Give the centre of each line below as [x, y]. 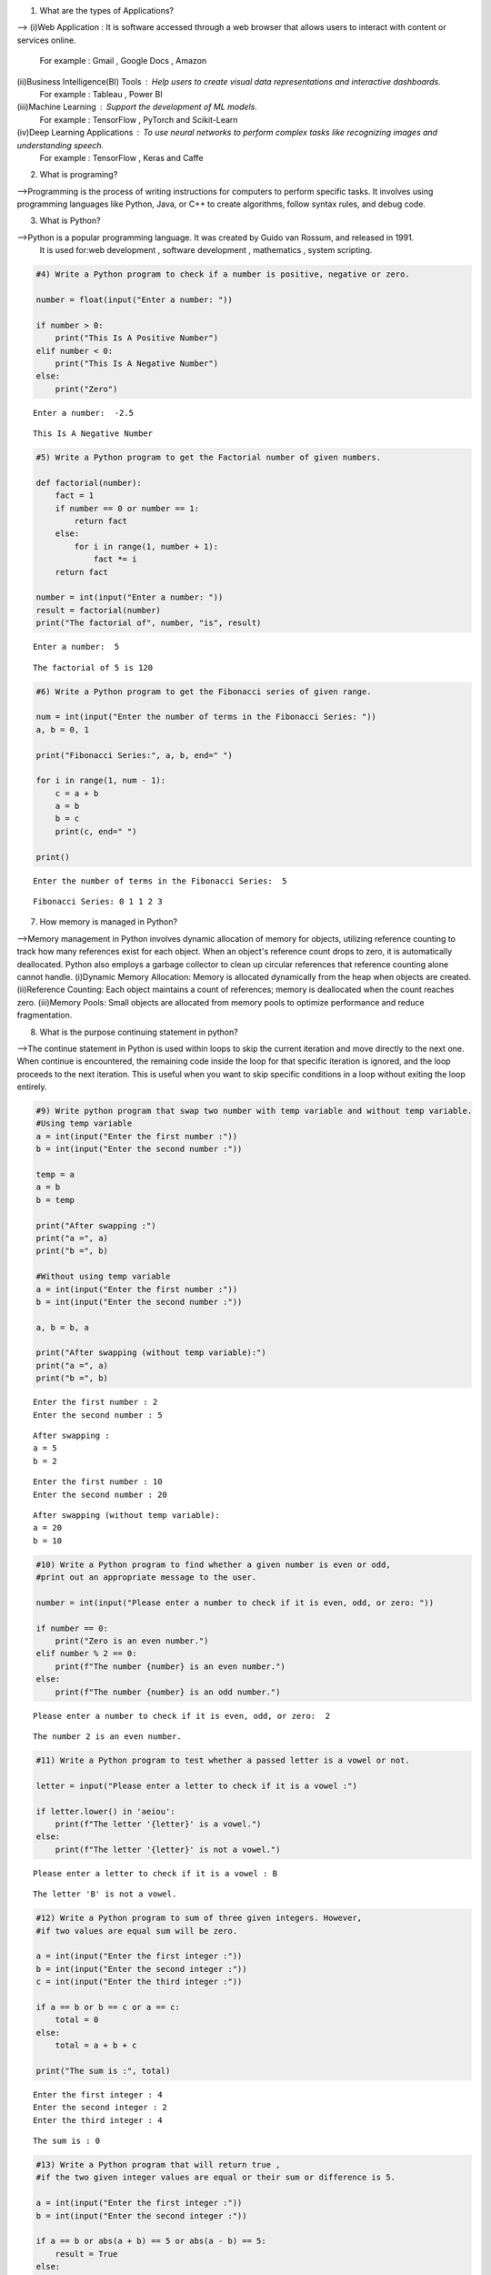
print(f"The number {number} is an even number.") [170, 1666]
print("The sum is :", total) [103, 2071]
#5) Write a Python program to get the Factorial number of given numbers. [209, 458]
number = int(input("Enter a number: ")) [130, 597]
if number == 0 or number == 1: [127, 508]
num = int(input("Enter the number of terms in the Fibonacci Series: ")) [206, 717]
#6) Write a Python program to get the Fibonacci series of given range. [204, 691]
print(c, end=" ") [96, 831]
